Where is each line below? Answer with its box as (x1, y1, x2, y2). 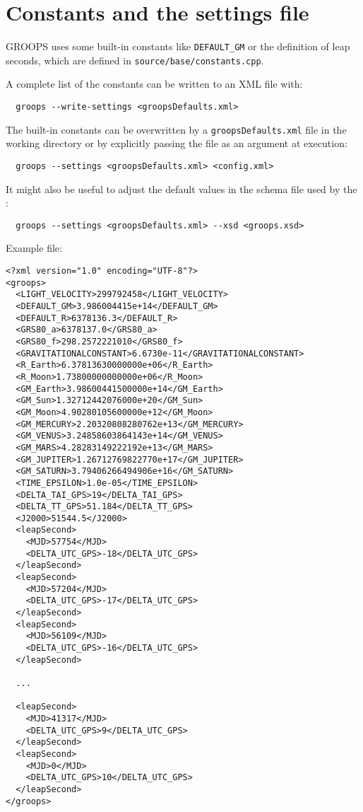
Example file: (6, 240, 62, 255)
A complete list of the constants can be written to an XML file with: (6, 76, 303, 91)
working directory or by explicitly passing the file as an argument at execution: (6, 136, 347, 151)
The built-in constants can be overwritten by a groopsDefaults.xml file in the (6, 122, 347, 137)
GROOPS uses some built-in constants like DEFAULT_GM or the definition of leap (6, 39, 350, 54)
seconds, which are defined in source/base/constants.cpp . (6, 52, 264, 67)
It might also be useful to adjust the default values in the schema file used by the (6, 181, 357, 196)
